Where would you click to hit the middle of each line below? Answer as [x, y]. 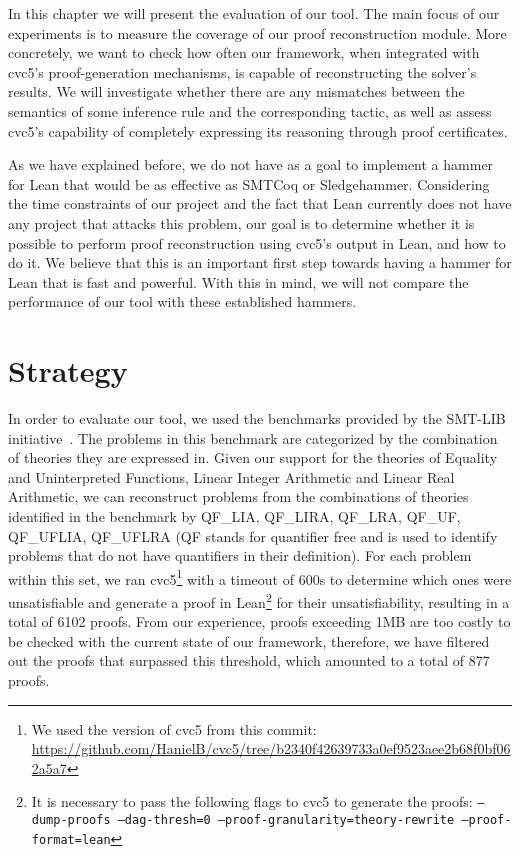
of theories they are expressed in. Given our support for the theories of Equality [253, 457]
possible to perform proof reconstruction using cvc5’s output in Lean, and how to [257, 242]
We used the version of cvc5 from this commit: [174, 728]
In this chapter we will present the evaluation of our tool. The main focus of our [254, 13]
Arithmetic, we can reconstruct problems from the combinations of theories [238, 496]
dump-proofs [71, 820]
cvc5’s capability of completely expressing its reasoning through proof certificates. [258, 130]
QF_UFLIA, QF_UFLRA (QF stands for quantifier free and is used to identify [253, 535]
